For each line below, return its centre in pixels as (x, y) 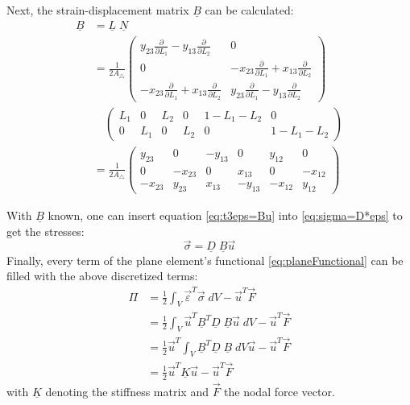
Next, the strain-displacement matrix (98, 10)
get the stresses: (46, 231)
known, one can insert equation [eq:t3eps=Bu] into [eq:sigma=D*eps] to (225, 215)
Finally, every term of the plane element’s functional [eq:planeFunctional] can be (205, 260)
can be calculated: (249, 10)
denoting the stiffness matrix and (127, 391)
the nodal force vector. (280, 391)
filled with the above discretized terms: (102, 276)
